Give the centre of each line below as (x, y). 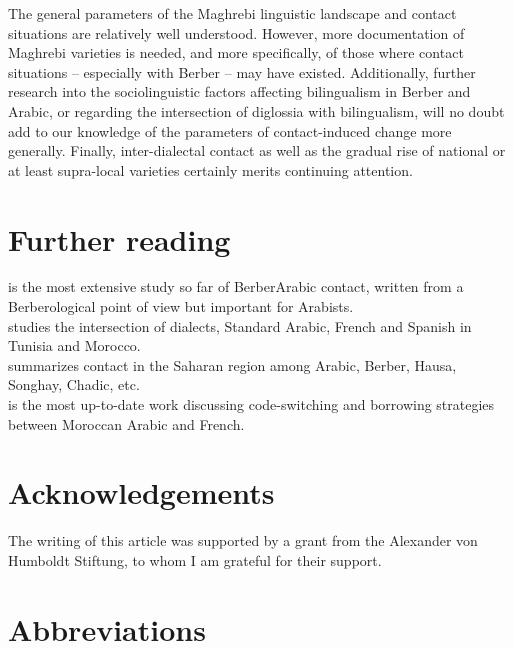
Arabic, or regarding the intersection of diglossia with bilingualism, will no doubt (256, 110)
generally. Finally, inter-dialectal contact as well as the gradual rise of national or (257, 150)
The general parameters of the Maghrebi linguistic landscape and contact (232, 13)
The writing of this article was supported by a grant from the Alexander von (243, 540)
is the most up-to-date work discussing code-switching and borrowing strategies (251, 404)
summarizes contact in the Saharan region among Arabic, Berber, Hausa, (232, 364)
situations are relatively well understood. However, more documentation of (236, 32)
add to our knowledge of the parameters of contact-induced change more (230, 130)
